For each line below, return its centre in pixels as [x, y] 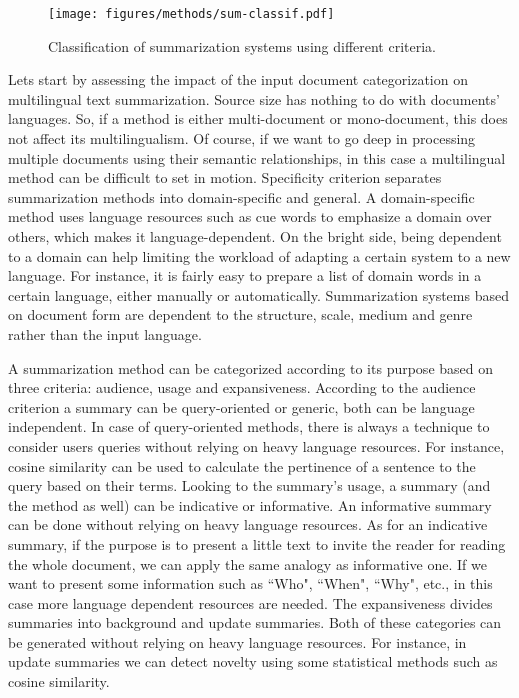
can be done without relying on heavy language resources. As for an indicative [248, 524]
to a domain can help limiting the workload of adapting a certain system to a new [259, 255]
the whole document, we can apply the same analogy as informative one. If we [247, 563]
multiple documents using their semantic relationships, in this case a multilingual [257, 157]
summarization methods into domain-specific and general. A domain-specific [241, 196]
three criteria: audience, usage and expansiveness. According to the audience [242, 387]
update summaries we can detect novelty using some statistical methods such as [253, 661]
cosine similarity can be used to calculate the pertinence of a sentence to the [242, 465]
